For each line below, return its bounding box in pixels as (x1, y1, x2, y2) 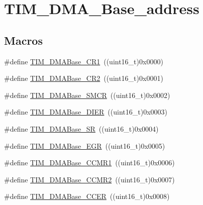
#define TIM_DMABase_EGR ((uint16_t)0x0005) (4, 140, 165, 151)
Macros (4, 32, 43, 48)
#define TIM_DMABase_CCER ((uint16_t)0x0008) (4, 191, 170, 201)
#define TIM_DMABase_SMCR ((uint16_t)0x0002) (4, 89, 170, 100)
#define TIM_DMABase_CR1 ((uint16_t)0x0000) (4, 56, 163, 66)
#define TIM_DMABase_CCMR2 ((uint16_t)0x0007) (4, 174, 175, 184)
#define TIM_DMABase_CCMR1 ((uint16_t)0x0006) (4, 157, 175, 168)
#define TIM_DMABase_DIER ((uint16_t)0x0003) (4, 107, 168, 117)
